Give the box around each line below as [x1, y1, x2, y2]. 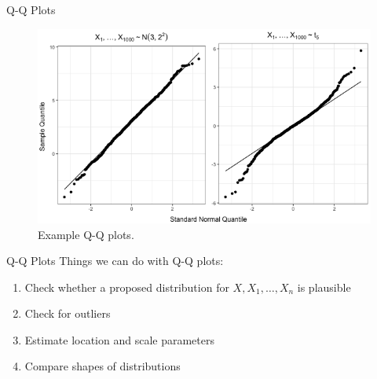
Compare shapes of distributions [24, 358, 181, 374]
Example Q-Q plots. [38, 226, 134, 242]
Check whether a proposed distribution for [24, 278, 229, 295]
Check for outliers [24, 305, 111, 322]
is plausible [297, 278, 351, 295]
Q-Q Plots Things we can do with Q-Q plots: [6, 252, 224, 269]
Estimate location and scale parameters [24, 331, 215, 348]
